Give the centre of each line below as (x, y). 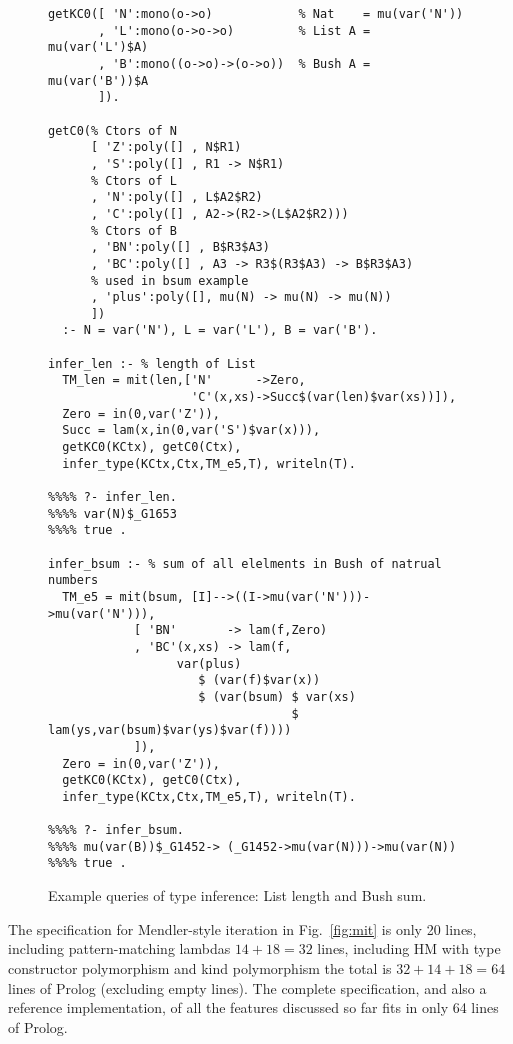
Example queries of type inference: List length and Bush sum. (237, 895)
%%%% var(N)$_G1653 (112, 513)
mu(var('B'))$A (98, 80)
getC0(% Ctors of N (112, 130)
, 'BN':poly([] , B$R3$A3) (180, 247)
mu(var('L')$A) (98, 47)
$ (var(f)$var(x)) (259, 680)
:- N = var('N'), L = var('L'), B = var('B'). (220, 330)
